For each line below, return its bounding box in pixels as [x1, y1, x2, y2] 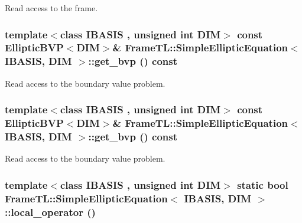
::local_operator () [5, 204, 96, 219]
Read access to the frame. [5, 2, 98, 14]
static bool [237, 177, 288, 192]
